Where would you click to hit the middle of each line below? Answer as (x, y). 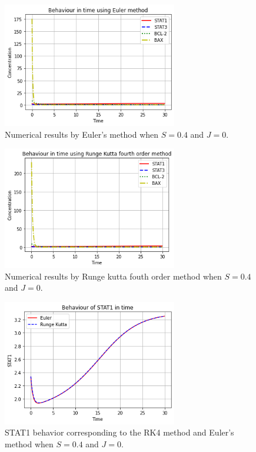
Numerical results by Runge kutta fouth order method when (113, 276)
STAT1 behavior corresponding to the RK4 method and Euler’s (119, 432)
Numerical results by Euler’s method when (82, 134)
